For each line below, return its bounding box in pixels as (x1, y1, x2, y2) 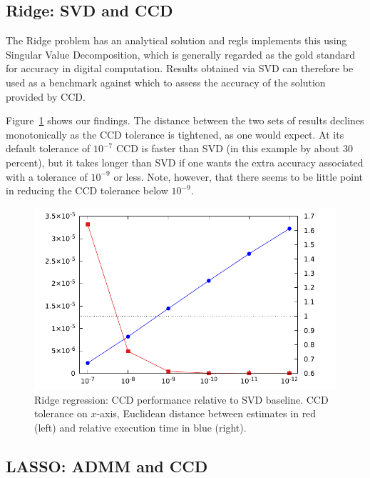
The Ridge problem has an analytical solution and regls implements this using (6, 33, 347, 48)
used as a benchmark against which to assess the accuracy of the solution (6, 74, 326, 89)
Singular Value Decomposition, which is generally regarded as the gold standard (6, 46, 355, 61)
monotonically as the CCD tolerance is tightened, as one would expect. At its (6, 126, 344, 141)
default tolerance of (6, 141, 91, 156)
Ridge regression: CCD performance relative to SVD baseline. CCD (34, 392, 329, 407)
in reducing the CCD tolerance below (6, 183, 168, 198)
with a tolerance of (6, 169, 88, 184)
